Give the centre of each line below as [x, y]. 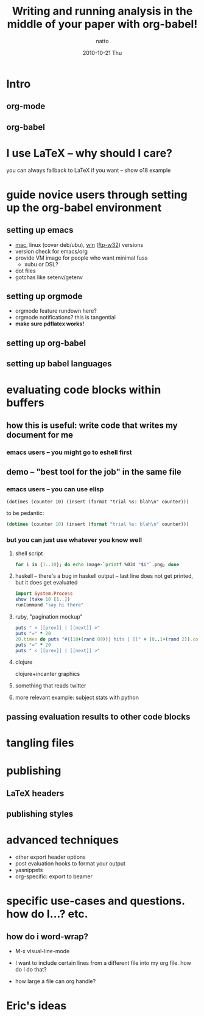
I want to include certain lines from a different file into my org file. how [103, 963]
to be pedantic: [25, 513]
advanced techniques [62, 840]
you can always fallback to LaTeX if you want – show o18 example [89, 170]
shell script [29, 553]
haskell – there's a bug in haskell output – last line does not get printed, [104, 576]
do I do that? [31, 969]
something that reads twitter [51, 686]
